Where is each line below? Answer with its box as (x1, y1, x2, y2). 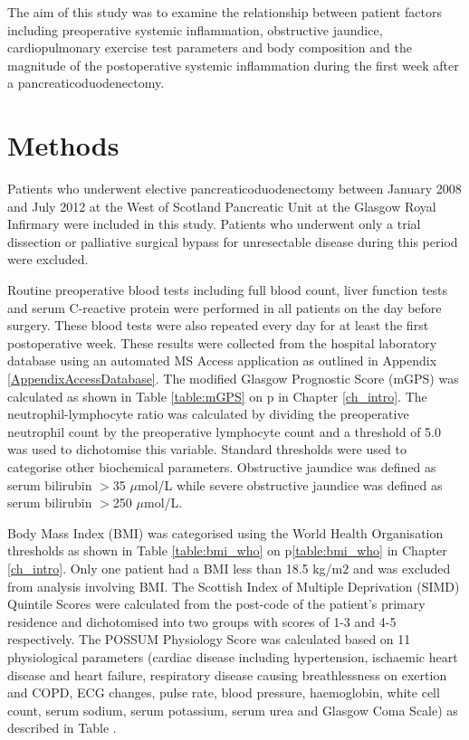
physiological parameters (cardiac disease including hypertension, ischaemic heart (7, 647, 458, 666)
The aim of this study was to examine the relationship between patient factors (7, 3, 442, 21)
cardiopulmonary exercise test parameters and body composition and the (7, 38, 412, 57)
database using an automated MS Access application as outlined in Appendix (7, 351, 437, 370)
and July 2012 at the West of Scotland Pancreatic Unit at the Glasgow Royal (7, 196, 436, 215)
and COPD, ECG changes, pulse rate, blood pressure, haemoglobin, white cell (7, 683, 440, 702)
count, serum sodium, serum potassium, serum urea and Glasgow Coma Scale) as (7, 700, 458, 719)
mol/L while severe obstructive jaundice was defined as (137, 475, 443, 494)
